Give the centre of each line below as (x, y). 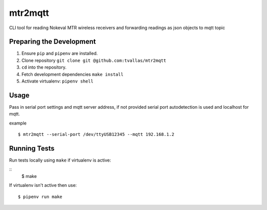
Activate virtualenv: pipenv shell (57, 81)
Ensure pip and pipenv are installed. (60, 53)
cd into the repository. (44, 67)
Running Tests (32, 148)
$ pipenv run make (40, 197)
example (18, 123)
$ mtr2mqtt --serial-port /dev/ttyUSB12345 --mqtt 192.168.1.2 (96, 134)
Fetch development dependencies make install (72, 74)
